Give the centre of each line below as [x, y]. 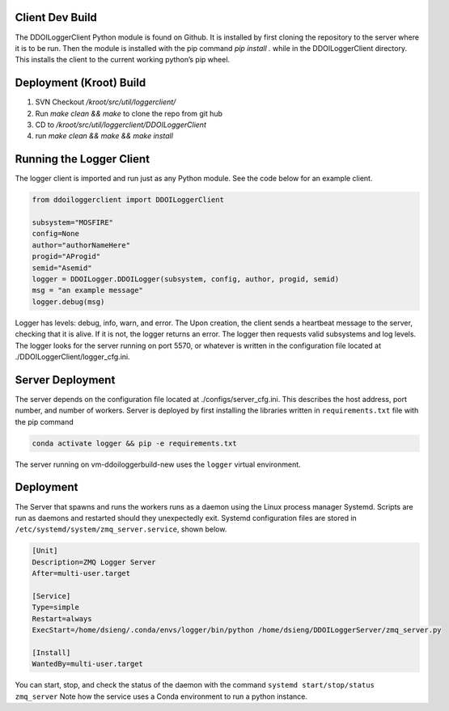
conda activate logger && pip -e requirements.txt [135, 443]
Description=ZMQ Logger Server [94, 562]
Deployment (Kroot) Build [80, 83]
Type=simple [56, 607]
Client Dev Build [56, 17]
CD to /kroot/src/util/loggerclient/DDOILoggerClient [121, 125]
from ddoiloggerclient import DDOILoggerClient [128, 200]
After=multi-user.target [81, 573]
